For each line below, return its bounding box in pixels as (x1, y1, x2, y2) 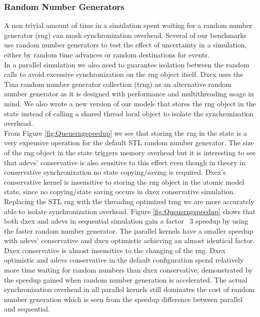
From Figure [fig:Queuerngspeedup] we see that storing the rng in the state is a (4, 127, 247, 138)
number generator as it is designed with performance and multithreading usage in (4, 88, 254, 99)
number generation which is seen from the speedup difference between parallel (4, 294, 243, 304)
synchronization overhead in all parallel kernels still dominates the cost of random (4, 284, 255, 295)
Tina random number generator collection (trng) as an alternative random (4, 78, 231, 89)
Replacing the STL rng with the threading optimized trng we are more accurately (4, 196, 254, 206)
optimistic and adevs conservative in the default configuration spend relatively (4, 255, 244, 265)
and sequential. (4, 304, 50, 314)
